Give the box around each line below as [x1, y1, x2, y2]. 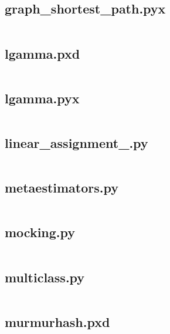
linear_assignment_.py [5, 134, 148, 151]
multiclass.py [5, 268, 85, 286]
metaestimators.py [5, 178, 118, 197]
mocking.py [5, 223, 76, 241]
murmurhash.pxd [5, 312, 110, 330]
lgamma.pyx [5, 89, 80, 107]
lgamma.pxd [5, 44, 80, 62]
